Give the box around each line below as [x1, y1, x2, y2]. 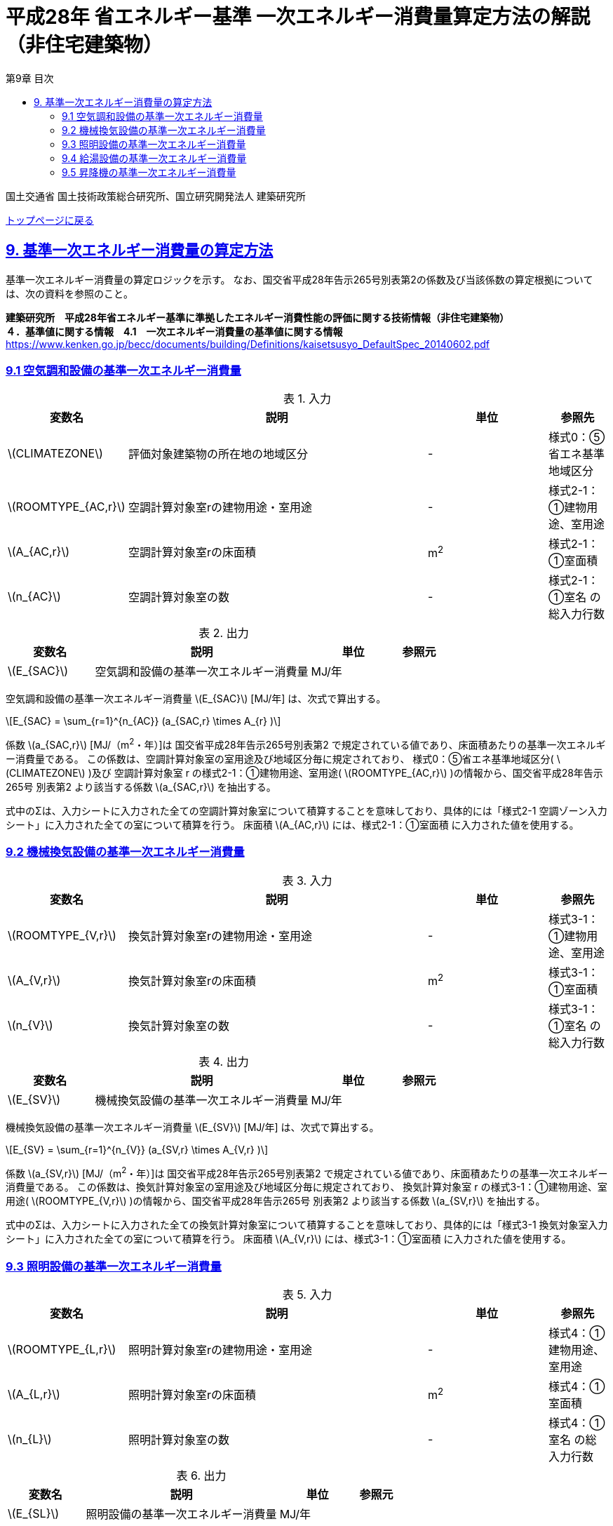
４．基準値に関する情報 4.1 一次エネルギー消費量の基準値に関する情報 [6, 325, 343, 337]
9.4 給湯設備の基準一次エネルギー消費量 [62, 152, 247, 164]
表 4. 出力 [198, 1054, 249, 1069]
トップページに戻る [6, 213, 94, 226]
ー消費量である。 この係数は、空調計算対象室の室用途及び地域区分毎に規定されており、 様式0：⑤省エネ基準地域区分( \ [6, 753, 560, 765]
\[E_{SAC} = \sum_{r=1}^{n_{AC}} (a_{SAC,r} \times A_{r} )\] [6, 715, 281, 728]
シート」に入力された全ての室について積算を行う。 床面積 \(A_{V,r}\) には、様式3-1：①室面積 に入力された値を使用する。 [6, 1233, 572, 1245]
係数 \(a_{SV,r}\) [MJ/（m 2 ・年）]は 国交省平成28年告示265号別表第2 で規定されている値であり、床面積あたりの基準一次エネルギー [6, 1165, 608, 1179]
